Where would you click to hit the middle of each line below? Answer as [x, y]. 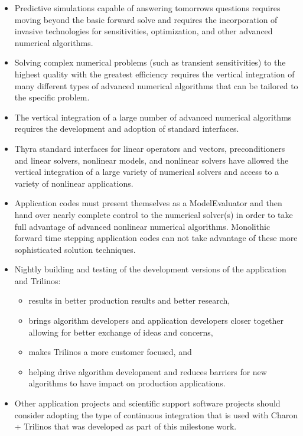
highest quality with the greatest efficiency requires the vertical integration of [154, 74]
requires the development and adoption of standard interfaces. [127, 128]
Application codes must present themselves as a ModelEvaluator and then [148, 203]
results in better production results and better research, [129, 300]
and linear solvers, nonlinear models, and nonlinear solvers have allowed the [151, 160]
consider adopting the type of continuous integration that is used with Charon [156, 414]
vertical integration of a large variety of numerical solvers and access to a [147, 172]
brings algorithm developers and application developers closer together [156, 321]
